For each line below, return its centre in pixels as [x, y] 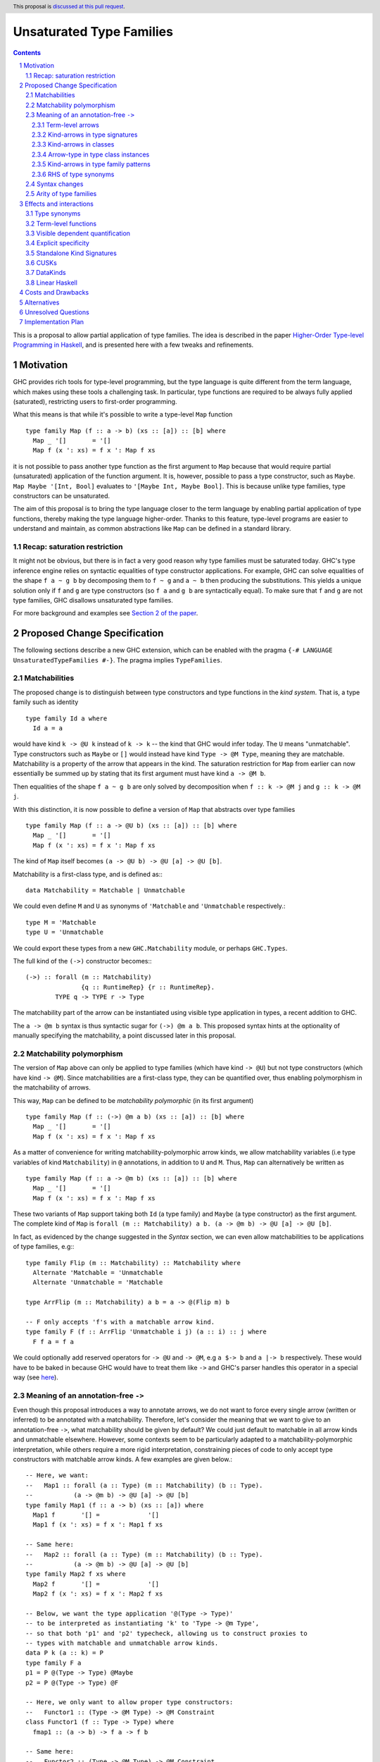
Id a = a [48, 728]
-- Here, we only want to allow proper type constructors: [129, 1702]
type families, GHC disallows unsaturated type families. [93, 600]
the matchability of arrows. [52, 1088]
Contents [27, 52]
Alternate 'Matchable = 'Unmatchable [98, 1273]
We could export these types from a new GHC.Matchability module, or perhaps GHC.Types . [150, 948]
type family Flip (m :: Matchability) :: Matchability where [133, 1263]
